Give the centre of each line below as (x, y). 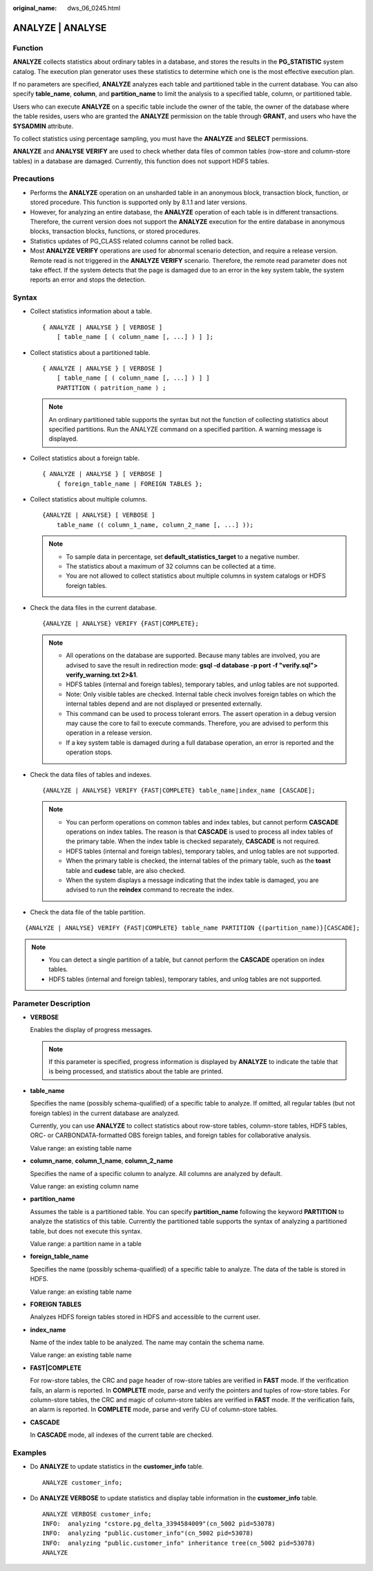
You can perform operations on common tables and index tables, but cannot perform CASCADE (202, 822)
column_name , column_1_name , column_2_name (102, 1161)
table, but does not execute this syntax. (86, 1231)
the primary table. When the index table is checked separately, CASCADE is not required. (193, 841)
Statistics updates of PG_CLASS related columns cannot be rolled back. (132, 241)
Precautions (34, 178)
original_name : (35, 8)
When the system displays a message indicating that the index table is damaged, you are (192, 880)
